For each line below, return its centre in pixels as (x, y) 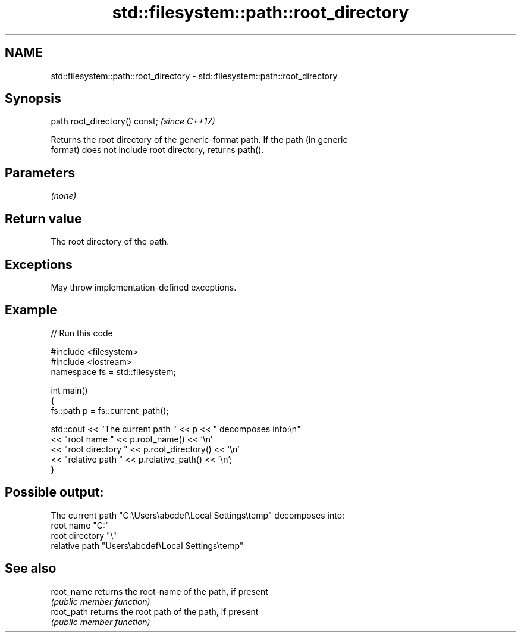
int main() (69, 390)
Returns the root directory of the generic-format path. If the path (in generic (199, 140)
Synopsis (33, 99)
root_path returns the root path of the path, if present (155, 611)
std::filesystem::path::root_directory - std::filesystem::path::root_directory (194, 76)
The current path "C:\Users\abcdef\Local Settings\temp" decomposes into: (198, 515)
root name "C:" (80, 525)
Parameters (40, 173)
